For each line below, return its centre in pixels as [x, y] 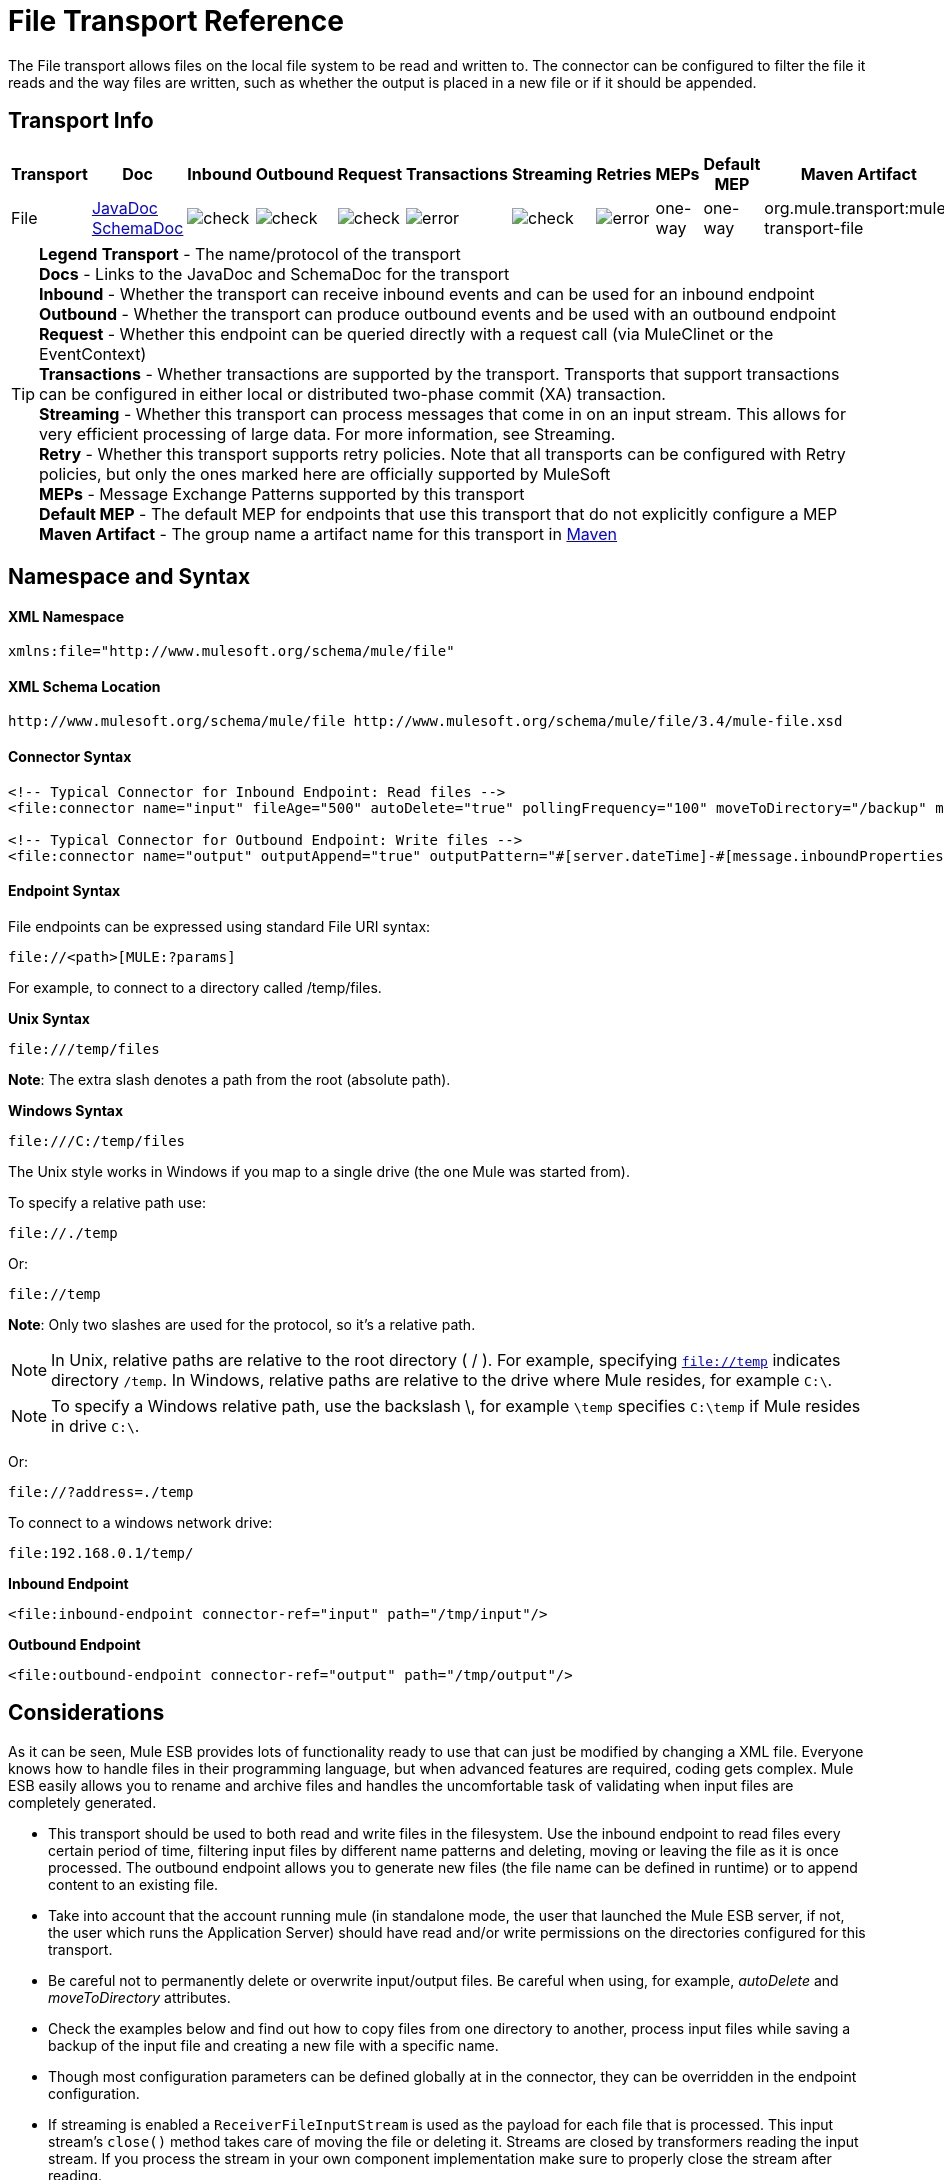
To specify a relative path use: [107, 1202]
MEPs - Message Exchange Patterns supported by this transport [282, 493]
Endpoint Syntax [64, 891]
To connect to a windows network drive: [140, 1522]
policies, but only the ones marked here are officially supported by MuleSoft [325, 473]
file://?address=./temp [101, 1491]
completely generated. [82, 1802]
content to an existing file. [133, 1884]
